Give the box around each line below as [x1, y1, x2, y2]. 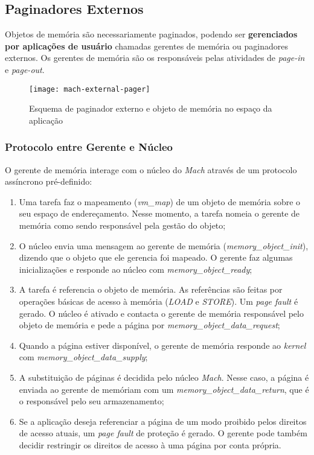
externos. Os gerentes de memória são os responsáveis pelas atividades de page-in [5, 51, 305, 64]
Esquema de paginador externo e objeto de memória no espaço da [29, 102, 272, 115]
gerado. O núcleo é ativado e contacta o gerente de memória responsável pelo [19, 307, 304, 319]
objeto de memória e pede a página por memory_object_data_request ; [19, 319, 280, 331]
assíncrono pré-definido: [5, 175, 92, 188]
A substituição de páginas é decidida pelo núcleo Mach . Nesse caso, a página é [19, 371, 309, 383]
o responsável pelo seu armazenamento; [19, 395, 164, 407]
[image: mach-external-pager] [29, 84, 150, 94]
